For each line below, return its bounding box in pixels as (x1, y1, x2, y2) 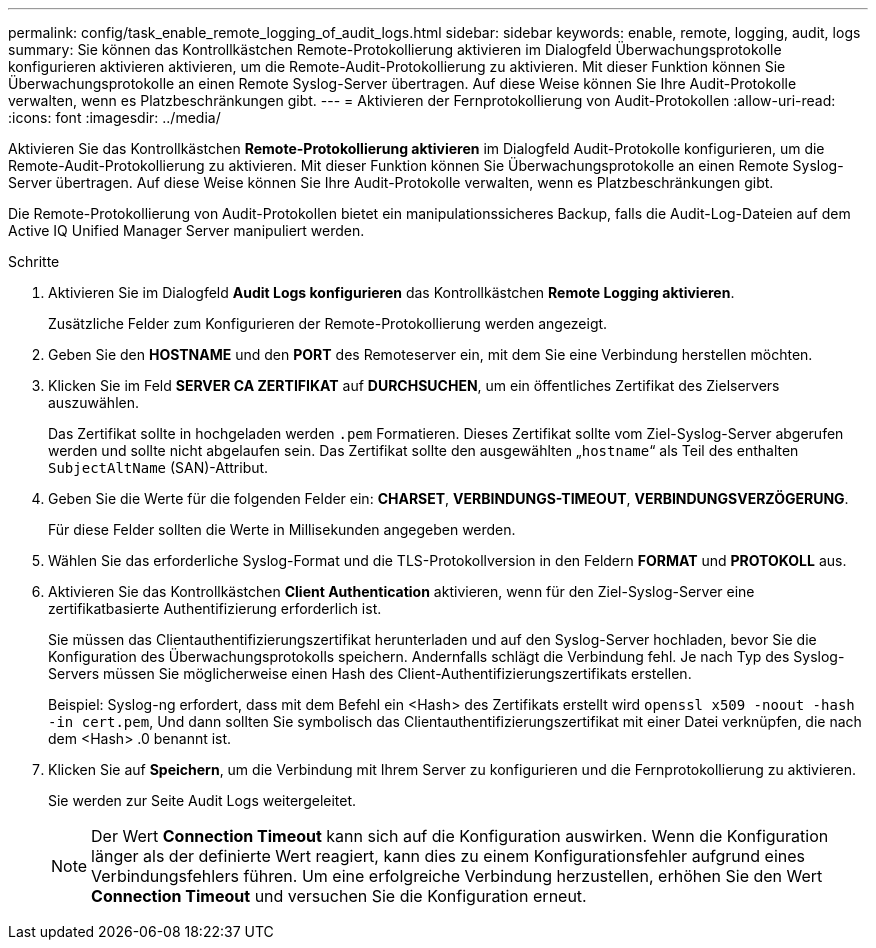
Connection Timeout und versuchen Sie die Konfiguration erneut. (91, 886, 587, 906)
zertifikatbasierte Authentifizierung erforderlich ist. (48, 600, 382, 617)
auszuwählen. (48, 394, 139, 411)
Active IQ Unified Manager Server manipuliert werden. (8, 222, 365, 239)
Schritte (8, 253, 60, 270)
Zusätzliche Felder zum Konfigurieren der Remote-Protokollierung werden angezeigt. (48, 315, 608, 332)
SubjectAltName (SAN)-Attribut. (48, 459, 269, 476)
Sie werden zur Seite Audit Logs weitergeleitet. (48, 792, 357, 809)
